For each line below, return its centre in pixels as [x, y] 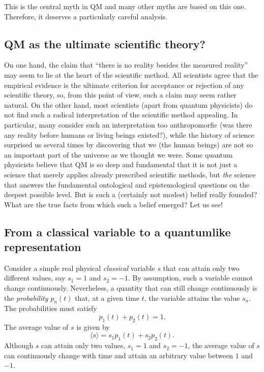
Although [19, 345]
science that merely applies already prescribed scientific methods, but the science [130, 174]
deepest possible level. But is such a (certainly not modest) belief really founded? [131, 194]
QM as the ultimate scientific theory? [105, 43]
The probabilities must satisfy [51, 308]
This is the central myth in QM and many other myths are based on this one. [125, 6]
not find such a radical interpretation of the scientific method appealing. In [121, 115]
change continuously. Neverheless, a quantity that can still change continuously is [131, 288]
